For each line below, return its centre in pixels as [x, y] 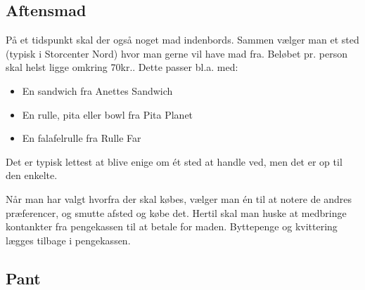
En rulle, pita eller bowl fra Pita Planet [108, 114]
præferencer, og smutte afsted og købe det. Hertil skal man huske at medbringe [176, 212]
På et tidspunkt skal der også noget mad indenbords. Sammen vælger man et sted [182, 40]
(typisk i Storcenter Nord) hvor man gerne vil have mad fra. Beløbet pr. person [177, 53]
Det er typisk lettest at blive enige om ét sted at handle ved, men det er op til [174, 161]
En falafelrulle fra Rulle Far [82, 138]
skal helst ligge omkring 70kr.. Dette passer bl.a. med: [122, 67]
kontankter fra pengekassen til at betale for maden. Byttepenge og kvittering [172, 226]
